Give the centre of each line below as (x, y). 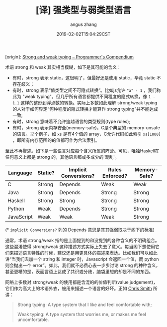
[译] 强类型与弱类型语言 (83, 10)
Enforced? (115, 176)
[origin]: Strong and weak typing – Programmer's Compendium (70, 57)
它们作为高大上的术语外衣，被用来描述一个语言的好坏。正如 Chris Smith (79, 288)
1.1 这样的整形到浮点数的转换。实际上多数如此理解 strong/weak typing (85, 102)
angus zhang (83, 24)
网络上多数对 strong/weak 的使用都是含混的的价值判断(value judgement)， (82, 282)
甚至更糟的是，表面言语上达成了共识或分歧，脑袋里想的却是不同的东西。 (79, 271)
